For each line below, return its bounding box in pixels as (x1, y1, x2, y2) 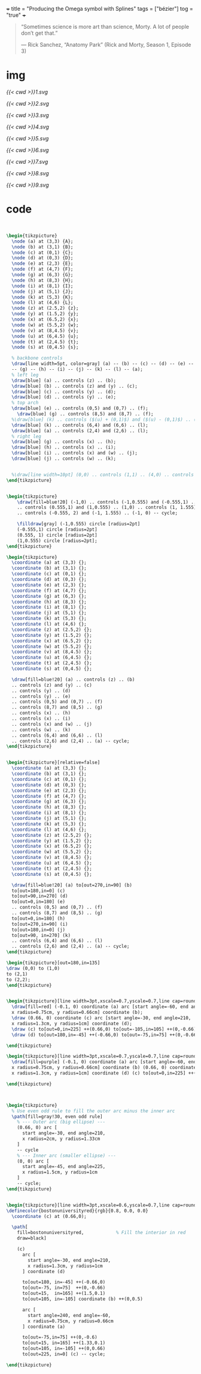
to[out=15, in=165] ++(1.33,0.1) (22, 1340, 106, 1346)
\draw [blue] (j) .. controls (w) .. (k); (11, 456, 117, 462)
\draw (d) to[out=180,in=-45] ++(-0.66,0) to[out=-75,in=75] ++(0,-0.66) (11, 1032, 199, 1038)
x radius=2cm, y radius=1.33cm (22, 1136, 100, 1142)
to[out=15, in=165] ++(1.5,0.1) (22, 1291, 106, 1297)
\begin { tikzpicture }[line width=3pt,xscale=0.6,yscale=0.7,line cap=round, (6, 1202, 199, 1208)
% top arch (11, 400, 39, 406)
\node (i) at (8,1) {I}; (11, 283, 74, 289)
